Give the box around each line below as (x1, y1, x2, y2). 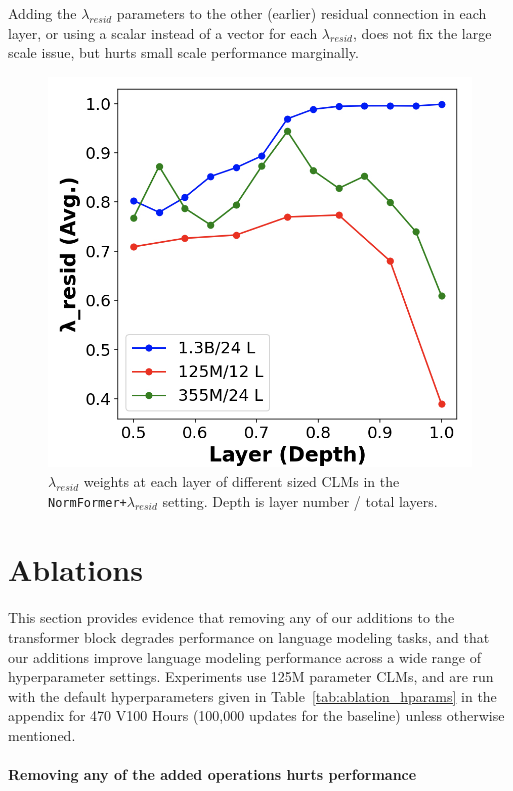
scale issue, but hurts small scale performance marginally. (8, 42, 359, 63)
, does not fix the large (352, 22, 492, 43)
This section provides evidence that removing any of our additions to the (8, 607, 455, 628)
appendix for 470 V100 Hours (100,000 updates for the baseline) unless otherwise (8, 705, 505, 726)
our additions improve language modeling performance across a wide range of (8, 646, 481, 667)
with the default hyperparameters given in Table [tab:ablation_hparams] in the (8, 685, 497, 706)
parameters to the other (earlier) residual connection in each (116, 3, 487, 23)
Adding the (8, 3, 77, 23)
